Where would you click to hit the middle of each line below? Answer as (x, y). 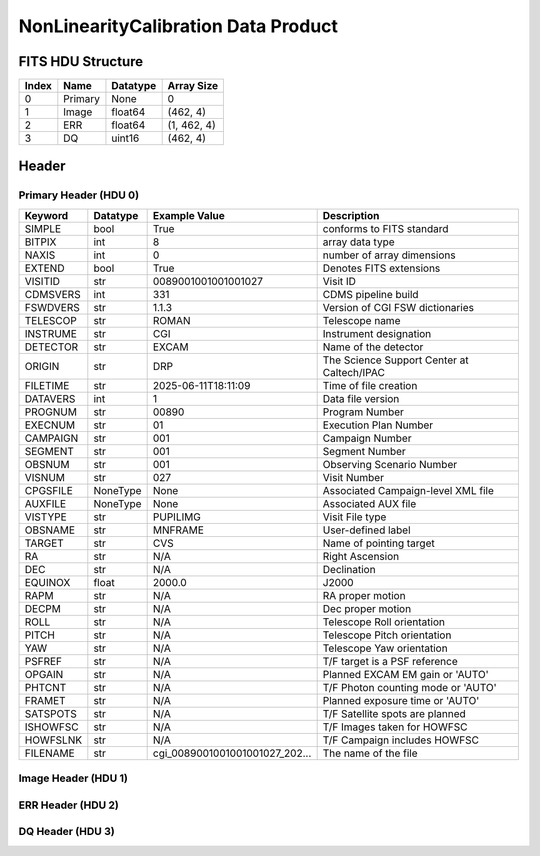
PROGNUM (50, 412)
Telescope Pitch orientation (387, 635)
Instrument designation (377, 333)
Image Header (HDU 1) (73, 778)
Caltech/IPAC (353, 372)
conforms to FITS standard (385, 228)
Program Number (363, 412)
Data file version (361, 398)
